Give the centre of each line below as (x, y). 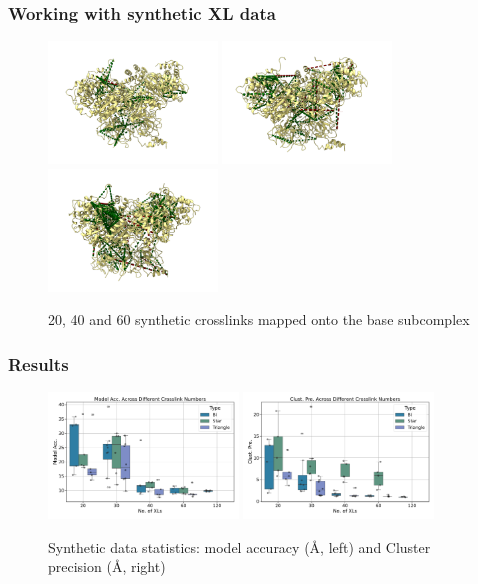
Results (38, 363)
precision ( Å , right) (107, 566)
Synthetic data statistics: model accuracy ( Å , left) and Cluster (239, 546)
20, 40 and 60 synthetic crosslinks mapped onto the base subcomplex (259, 319)
